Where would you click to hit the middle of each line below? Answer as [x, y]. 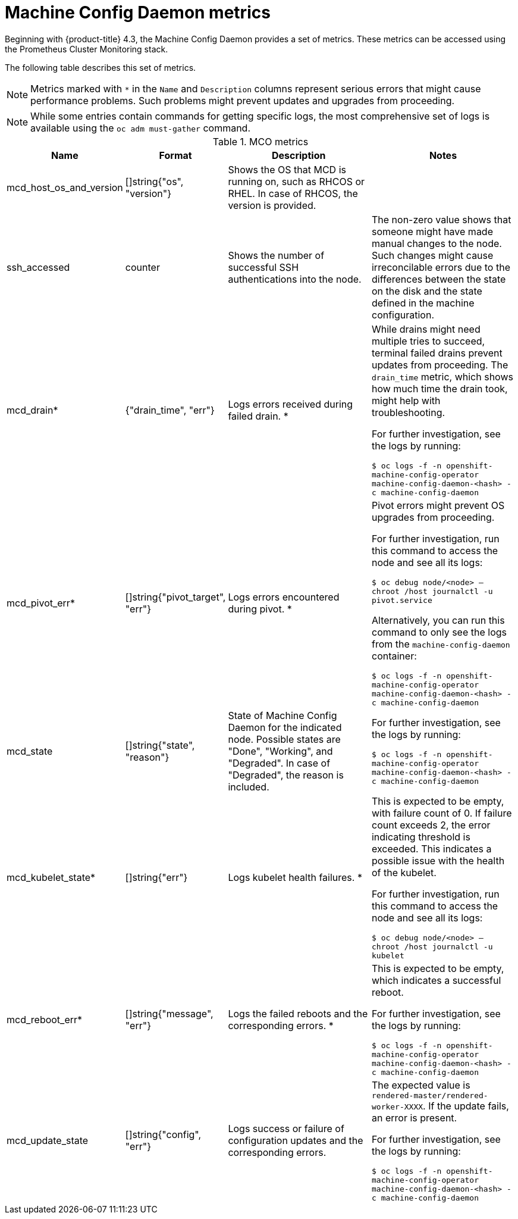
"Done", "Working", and [280, 751]
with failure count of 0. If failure [442, 813]
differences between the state [439, 279]
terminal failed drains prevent [437, 353]
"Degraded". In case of [279, 763]
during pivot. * [260, 609]
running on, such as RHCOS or [296, 181]
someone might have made [432, 231]
